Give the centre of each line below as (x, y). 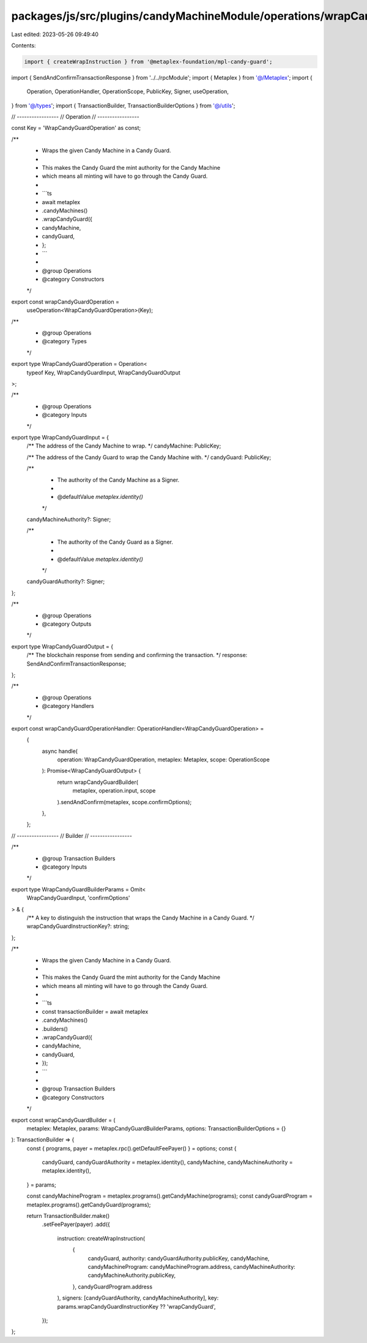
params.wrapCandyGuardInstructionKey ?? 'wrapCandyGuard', (137, 1306)
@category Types (64, 341)
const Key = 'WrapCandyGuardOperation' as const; (76, 128)
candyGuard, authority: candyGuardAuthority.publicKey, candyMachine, (179, 1258)
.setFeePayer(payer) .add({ (76, 1224)
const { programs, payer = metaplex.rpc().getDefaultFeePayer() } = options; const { (132, 1148)
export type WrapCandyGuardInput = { (60, 437)
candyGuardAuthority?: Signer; (66, 582)
